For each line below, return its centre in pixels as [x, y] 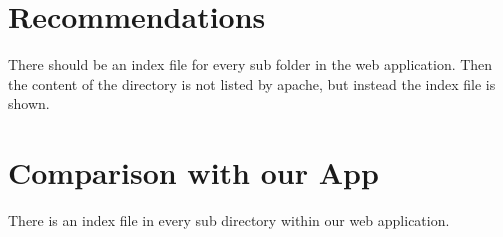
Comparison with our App [193, 172]
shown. [29, 103]
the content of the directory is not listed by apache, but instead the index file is [252, 83]
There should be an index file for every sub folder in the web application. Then [250, 64]
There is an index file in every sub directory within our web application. [229, 220]
